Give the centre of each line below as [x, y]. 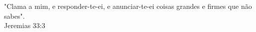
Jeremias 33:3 [25, 25]
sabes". [14, 16]
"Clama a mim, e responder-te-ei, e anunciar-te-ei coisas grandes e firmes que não [128, 6]
